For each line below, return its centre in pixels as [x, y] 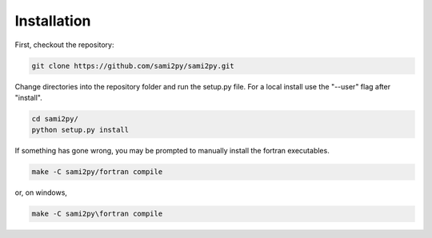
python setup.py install [80, 130]
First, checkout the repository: [64, 45]
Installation [53, 21]
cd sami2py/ [55, 119]
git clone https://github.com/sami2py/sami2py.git [133, 65]
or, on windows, [41, 192]
